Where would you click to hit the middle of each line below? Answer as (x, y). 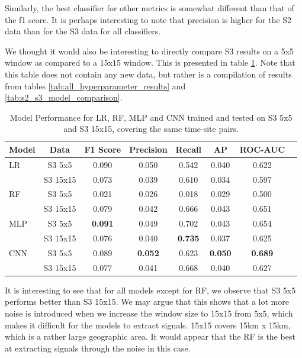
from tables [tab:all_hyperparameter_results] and (95, 86)
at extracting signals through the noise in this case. (98, 348)
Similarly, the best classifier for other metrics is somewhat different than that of (150, 8)
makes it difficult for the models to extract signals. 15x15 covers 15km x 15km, (148, 325)
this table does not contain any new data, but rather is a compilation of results (148, 74)
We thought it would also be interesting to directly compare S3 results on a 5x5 (150, 51)
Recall (188, 149)
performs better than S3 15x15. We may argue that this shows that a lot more (147, 301)
